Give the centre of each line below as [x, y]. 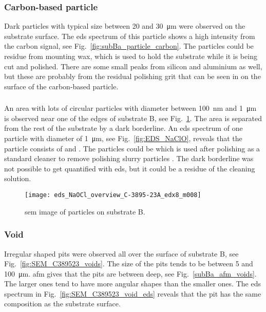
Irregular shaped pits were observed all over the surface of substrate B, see [121, 253]
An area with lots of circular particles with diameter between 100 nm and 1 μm [130, 108]
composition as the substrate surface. [62, 304]
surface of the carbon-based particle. [61, 86]
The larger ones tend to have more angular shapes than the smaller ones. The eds [132, 284]
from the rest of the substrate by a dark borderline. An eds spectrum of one [123, 128]
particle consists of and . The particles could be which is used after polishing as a [132, 148]
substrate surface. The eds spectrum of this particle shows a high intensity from [130, 36]
